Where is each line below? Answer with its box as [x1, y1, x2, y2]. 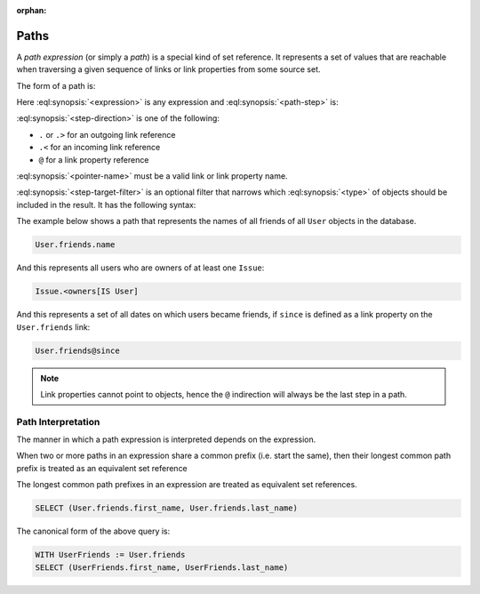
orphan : [16, 5, 47, 15]
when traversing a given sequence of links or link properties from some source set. [16, 64, 321, 75]
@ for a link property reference [38, 154, 149, 165]
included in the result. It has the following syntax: [16, 199, 196, 210]
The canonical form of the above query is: [16, 526, 171, 537]
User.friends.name [35, 240, 116, 250]
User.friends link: [16, 321, 91, 333]
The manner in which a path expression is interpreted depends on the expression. [16, 434, 316, 445]
